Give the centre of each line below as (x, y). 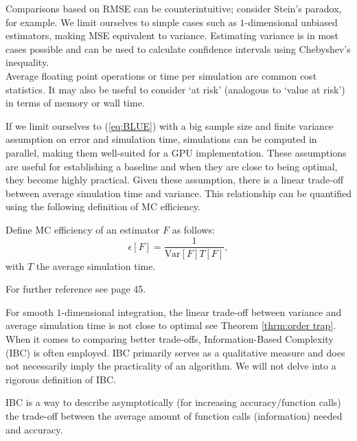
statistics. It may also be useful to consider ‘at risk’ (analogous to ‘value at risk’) (175, 89)
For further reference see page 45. (76, 289)
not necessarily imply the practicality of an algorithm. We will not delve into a (171, 366)
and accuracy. (34, 429)
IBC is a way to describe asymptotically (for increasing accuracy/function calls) (173, 402)
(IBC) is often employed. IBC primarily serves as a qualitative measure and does (175, 352)
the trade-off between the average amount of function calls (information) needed (174, 415)
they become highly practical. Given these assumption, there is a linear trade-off (175, 180)
